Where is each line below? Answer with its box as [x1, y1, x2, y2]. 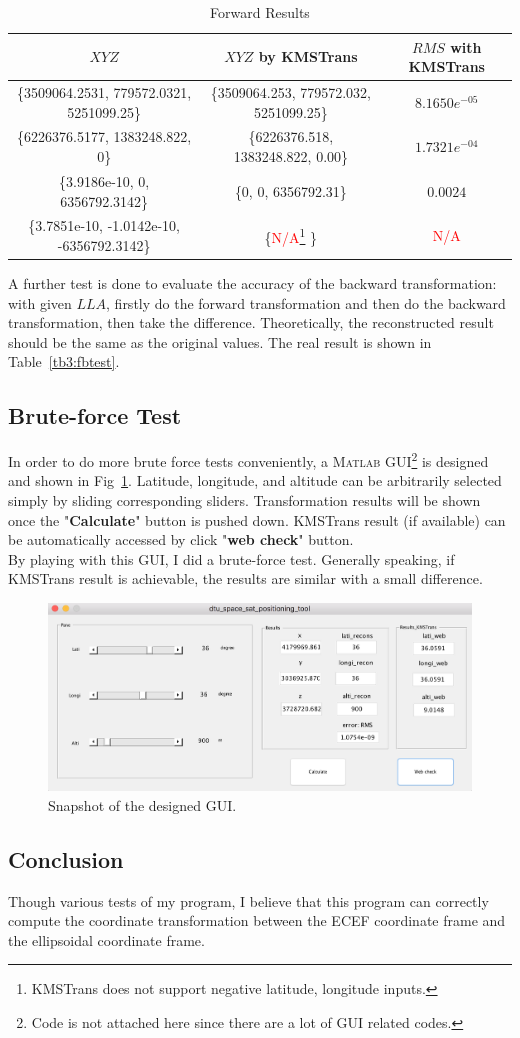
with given [8, 292, 72, 313]
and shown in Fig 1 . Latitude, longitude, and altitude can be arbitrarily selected [8, 470, 502, 491]
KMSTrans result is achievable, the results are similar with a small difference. [8, 568, 483, 589]
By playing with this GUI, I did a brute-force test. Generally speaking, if [8, 548, 455, 569]
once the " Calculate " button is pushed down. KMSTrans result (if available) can [8, 509, 506, 530]
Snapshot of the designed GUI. [48, 794, 237, 815]
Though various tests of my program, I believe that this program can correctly [8, 890, 489, 911]
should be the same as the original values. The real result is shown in [8, 331, 432, 352]
